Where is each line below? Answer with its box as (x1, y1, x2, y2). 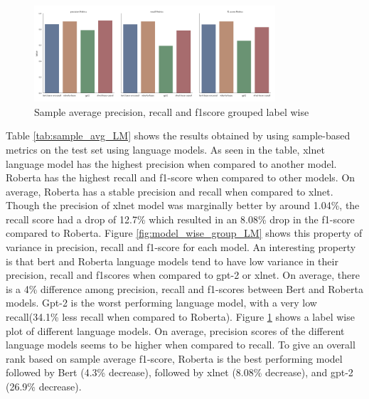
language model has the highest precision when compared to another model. (6, 156, 337, 171)
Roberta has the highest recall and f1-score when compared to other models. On (6, 170, 355, 185)
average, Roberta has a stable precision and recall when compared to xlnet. (6, 183, 333, 198)
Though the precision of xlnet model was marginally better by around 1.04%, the (6, 198, 360, 213)
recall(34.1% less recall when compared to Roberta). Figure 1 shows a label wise (6, 309, 355, 324)
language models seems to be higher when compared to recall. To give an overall (6, 337, 355, 352)
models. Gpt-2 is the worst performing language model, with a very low (6, 295, 317, 310)
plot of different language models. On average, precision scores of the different (6, 323, 345, 338)
